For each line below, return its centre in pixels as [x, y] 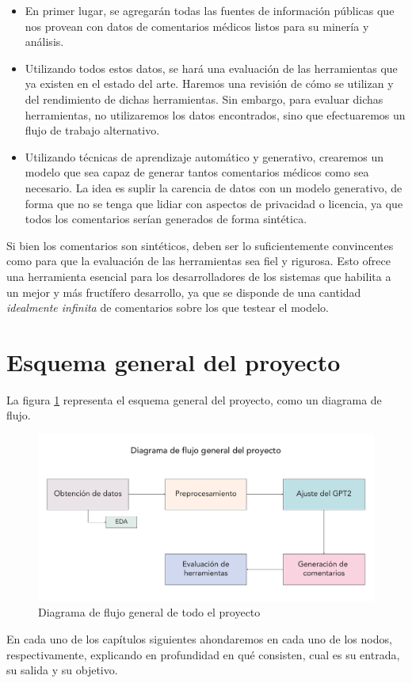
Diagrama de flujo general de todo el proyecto [149, 612]
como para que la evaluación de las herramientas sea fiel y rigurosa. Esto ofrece [198, 261]
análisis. [44, 42]
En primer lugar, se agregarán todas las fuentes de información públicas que [210, 10]
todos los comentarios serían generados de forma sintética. [166, 219]
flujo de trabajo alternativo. [92, 130]
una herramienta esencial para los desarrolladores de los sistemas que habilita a [199, 276]
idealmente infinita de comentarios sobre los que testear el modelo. [168, 307]
